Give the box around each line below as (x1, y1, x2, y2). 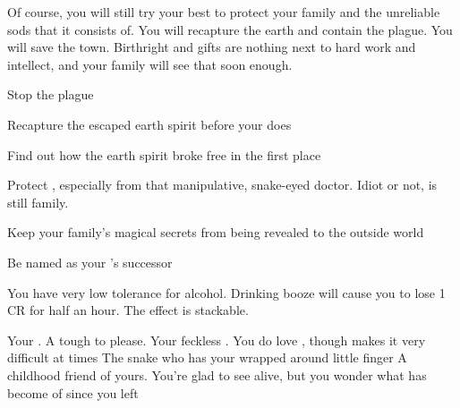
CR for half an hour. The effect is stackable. (7, 301, 249, 319)
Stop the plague (7, 85, 94, 104)
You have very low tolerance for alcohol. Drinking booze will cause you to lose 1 (7, 283, 446, 302)
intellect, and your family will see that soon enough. (7, 55, 293, 73)
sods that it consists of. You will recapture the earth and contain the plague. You (7, 20, 453, 38)
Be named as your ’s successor (7, 252, 173, 271)
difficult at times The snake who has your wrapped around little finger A (7, 348, 407, 367)
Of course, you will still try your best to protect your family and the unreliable (7, 3, 440, 21)
